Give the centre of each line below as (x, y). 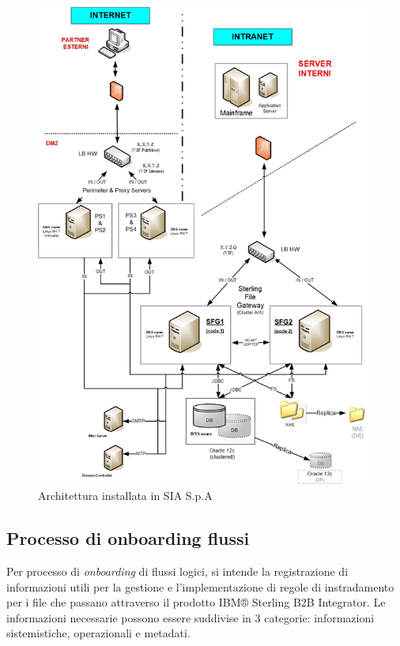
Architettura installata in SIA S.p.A (125, 496)
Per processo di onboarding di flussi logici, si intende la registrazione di (177, 571)
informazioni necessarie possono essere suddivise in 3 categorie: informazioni (191, 617)
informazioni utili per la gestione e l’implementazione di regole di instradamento (200, 586)
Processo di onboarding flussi (128, 538)
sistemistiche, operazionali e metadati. (98, 633)
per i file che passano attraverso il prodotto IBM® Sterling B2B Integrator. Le (196, 602)
